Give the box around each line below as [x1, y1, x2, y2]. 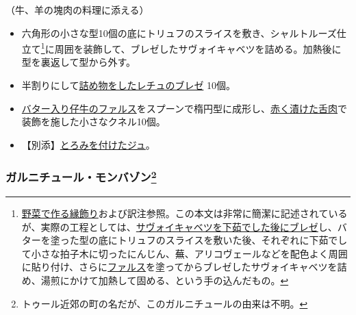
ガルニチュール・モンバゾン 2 [5, 167, 157, 186]
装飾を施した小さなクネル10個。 [21, 114, 166, 129]
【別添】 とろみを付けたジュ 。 [21, 137, 155, 151]
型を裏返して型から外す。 [21, 55, 136, 69]
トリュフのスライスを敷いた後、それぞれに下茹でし [117, 233, 348, 247]
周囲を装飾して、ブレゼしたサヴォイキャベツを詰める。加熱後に [54, 41, 342, 55]
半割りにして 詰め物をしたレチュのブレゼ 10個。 [21, 78, 236, 92]
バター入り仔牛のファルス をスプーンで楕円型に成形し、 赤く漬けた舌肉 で [21, 101, 348, 115]
